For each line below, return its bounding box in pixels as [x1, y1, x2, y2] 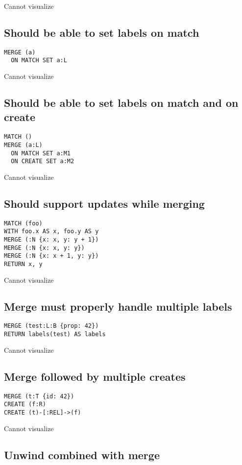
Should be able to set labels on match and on [4, 95, 239, 110]
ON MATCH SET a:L [11, 57, 67, 64]
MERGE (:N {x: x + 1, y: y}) [4, 252, 99, 260]
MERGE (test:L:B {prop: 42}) [4, 322, 99, 330]
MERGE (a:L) [4, 141, 43, 148]
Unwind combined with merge [4, 447, 160, 462]
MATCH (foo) [4, 220, 43, 227]
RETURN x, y [4, 261, 43, 268]
